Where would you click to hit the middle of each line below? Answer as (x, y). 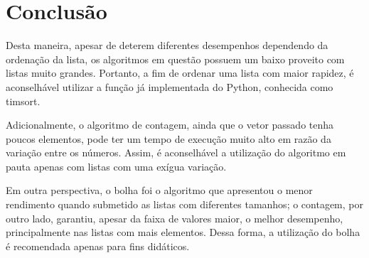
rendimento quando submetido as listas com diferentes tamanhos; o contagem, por (185, 204)
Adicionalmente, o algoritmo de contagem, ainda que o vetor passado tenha (170, 125)
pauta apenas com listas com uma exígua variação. (116, 166)
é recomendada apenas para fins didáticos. (98, 246)
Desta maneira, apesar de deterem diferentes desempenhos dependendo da (167, 45)
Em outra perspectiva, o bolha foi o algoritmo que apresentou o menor (159, 190)
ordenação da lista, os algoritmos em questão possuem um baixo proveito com (175, 59)
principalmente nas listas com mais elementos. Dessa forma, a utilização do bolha (183, 232)
